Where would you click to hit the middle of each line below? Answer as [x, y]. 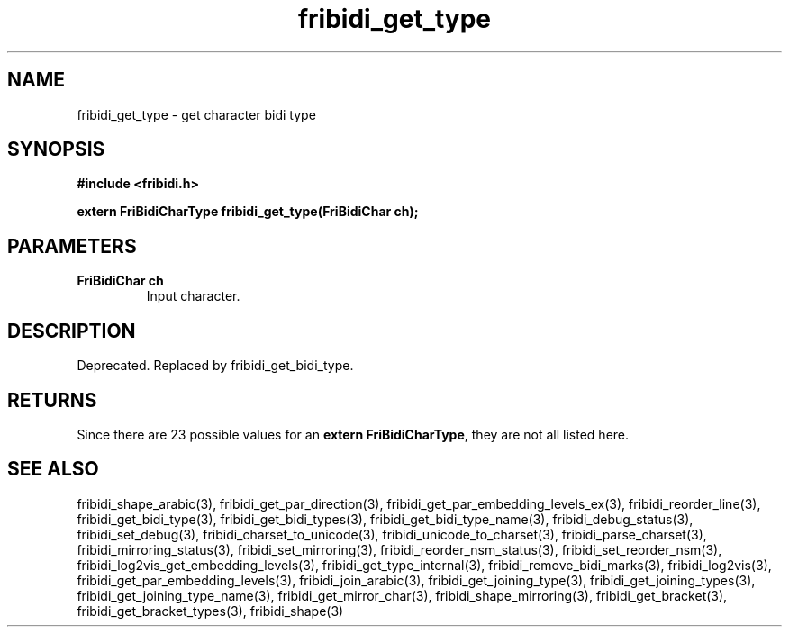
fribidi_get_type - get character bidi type [196, 114]
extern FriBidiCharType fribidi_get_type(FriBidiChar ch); [248, 212]
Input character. [193, 296]
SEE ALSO [53, 469]
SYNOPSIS [56, 149]
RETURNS [52, 400]
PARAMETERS [72, 246]
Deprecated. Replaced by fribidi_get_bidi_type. [215, 366]
